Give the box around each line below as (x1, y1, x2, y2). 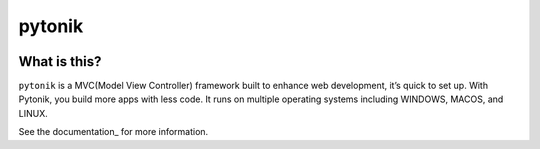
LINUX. (18, 107, 49, 119)
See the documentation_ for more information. (18, 126, 209, 138)
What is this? (18, 53, 102, 70)
